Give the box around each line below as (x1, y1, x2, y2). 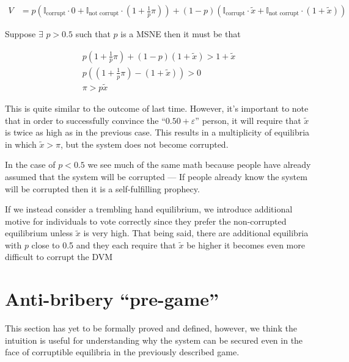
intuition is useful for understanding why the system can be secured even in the (5, 333, 303, 346)
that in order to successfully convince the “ (5, 114, 166, 126)
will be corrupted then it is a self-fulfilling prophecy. (5, 182, 200, 195)
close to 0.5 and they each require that (31, 238, 176, 251)
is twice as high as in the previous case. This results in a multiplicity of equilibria (5, 126, 310, 139)
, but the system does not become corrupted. (61, 137, 229, 150)
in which (5, 137, 37, 150)
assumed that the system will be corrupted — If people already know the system (5, 170, 307, 183)
